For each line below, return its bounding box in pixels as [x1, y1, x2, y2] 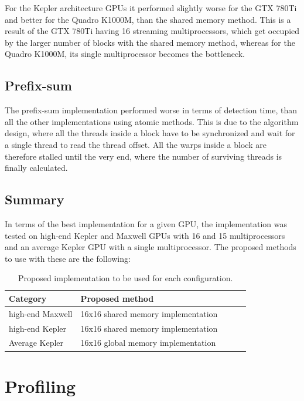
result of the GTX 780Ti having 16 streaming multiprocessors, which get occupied [5, 25, 300, 37]
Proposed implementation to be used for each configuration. [18, 272, 233, 284]
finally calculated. [5, 161, 68, 174]
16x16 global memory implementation [80, 336, 216, 349]
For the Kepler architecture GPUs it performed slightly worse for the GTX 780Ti [5, 2, 297, 14]
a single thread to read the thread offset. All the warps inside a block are [5, 138, 267, 150]
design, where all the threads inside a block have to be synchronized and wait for [5, 127, 295, 139]
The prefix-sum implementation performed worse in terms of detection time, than [5, 104, 297, 116]
